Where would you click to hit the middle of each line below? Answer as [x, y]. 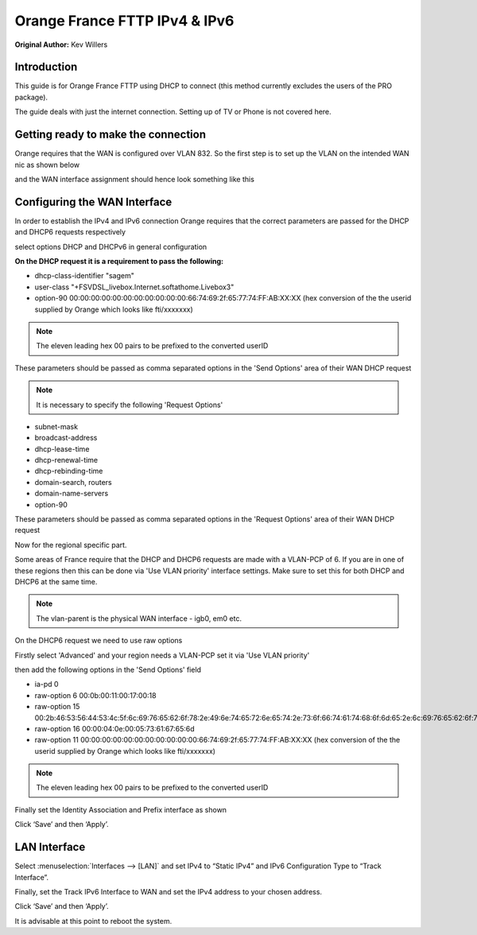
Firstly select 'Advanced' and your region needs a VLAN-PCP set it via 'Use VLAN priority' [162, 655]
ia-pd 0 [47, 685]
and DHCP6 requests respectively [70, 232]
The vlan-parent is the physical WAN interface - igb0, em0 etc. [139, 618]
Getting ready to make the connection [111, 135]
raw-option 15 [57, 707]
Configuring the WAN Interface [93, 202]
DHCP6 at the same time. [56, 581]
